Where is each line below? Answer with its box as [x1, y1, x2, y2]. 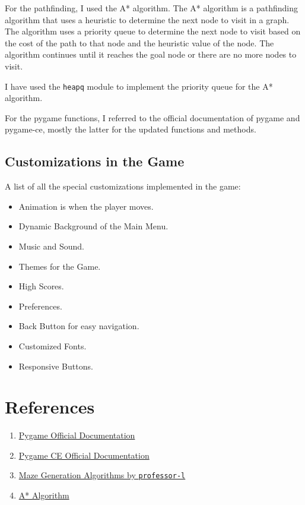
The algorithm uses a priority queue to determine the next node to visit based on [5, 25, 301, 37]
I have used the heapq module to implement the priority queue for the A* [5, 80, 273, 92]
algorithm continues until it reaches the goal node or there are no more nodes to [5, 48, 297, 61]
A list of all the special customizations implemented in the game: [5, 180, 241, 192]
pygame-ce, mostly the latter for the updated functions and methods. [5, 123, 256, 135]
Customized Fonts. [18, 339, 87, 352]
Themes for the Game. [18, 260, 101, 272]
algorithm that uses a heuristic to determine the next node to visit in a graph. [5, 13, 290, 26]
